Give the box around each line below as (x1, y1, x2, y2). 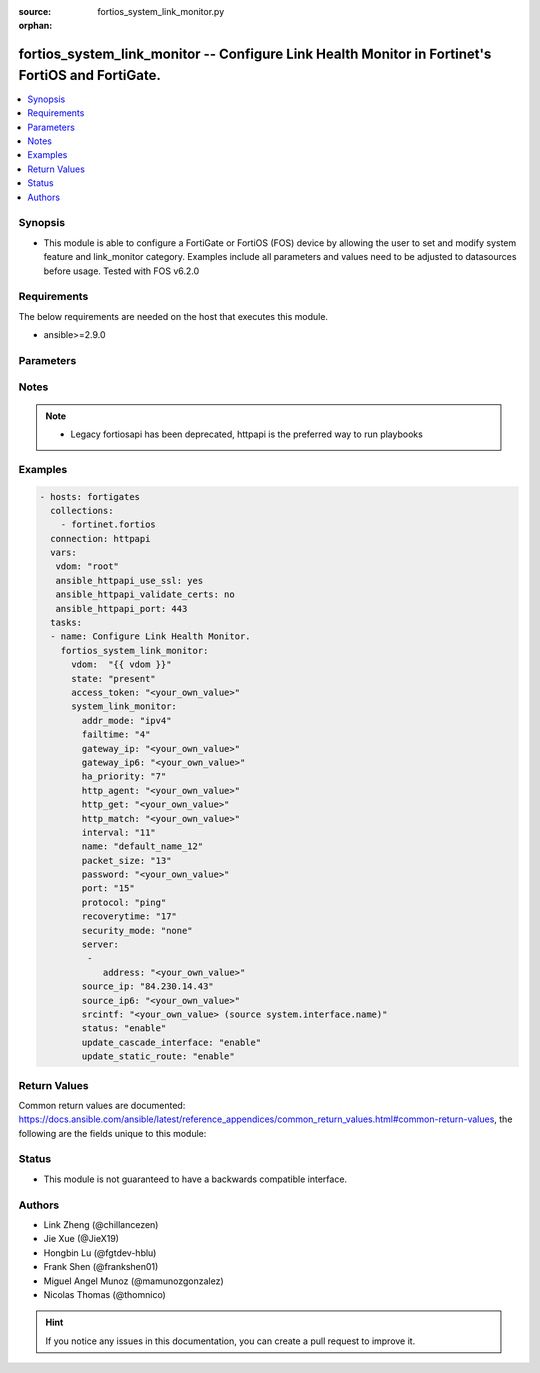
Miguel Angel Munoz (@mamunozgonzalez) (43, 1275, 224, 1287)
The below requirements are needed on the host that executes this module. (18, 310, 329, 322)
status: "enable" (81, 1023, 167, 1034)
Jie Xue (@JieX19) (43, 1233, 120, 1245)
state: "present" (71, 673, 157, 684)
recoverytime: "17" (81, 911, 177, 922)
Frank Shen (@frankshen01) (43, 1261, 159, 1273)
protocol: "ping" (81, 896, 167, 908)
